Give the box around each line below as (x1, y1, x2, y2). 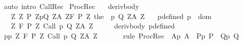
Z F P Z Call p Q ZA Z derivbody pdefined (11, 20, 175, 31)
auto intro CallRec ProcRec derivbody (4, 1, 139, 11)
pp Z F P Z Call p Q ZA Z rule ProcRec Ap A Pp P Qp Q (4, 30, 239, 40)
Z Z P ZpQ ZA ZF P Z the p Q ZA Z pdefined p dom (11, 10, 212, 21)
